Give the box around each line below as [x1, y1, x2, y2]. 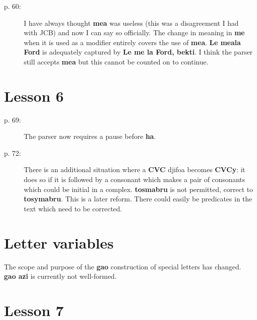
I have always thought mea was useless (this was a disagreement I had [24, 17, 239, 28]
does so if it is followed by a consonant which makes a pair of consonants [24, 174, 245, 185]
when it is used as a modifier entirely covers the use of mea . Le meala [24, 37, 241, 47]
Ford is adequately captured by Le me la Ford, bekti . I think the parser [24, 47, 253, 57]
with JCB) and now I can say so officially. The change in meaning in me [24, 27, 245, 38]
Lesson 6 [4, 85, 64, 106]
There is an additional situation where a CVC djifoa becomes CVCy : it [24, 164, 246, 175]
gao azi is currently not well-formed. [4, 271, 117, 281]
